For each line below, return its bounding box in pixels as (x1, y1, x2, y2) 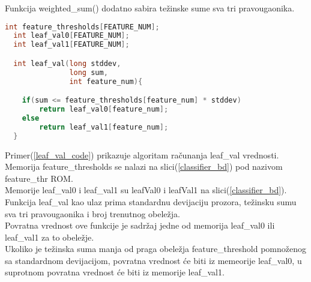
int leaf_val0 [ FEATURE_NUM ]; (13, 31, 130, 40)
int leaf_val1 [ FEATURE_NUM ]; (13, 40, 130, 49)
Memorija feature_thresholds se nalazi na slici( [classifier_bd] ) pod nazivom (5, 160, 283, 173)
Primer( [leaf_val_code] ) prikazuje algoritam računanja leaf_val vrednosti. (5, 148, 279, 161)
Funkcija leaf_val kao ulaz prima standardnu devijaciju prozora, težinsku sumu (5, 195, 297, 208)
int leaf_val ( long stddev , (13, 59, 121, 68)
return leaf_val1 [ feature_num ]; (39, 122, 169, 131)
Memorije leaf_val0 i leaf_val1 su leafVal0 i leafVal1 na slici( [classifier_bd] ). (5, 184, 287, 196)
